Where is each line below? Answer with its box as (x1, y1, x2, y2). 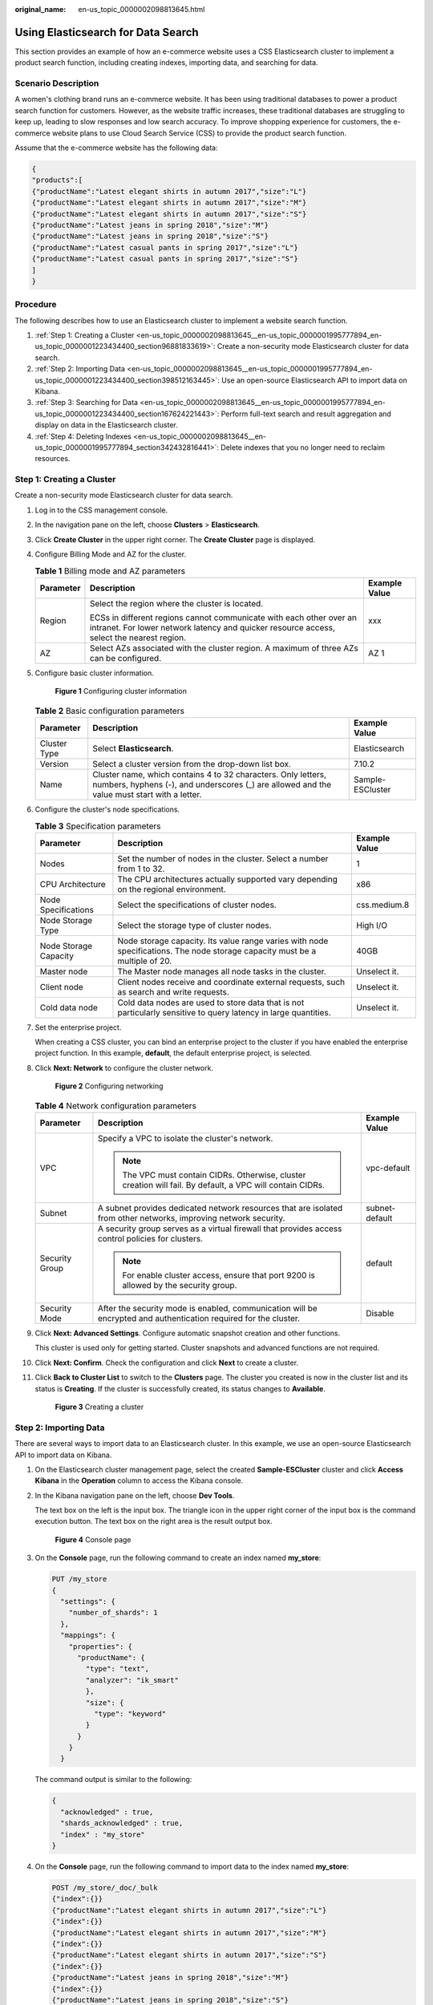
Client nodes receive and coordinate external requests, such (117, 976, 346, 987)
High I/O (355, 919, 388, 930)
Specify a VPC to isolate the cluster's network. (97, 1133, 273, 1144)
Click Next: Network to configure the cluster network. (34, 1063, 214, 1072)
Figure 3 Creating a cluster (55, 1402, 144, 1412)
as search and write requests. (117, 986, 230, 998)
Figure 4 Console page (55, 1534, 132, 1544)
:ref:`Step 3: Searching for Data (34, 398, 139, 407)
